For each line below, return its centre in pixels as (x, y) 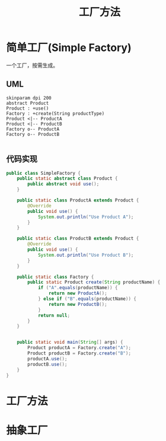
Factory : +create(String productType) (55, 113)
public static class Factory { (55, 277)
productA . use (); (47, 359)
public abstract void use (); (63, 184)
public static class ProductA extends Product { (78, 200)
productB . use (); (47, 364)
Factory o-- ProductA (33, 129)
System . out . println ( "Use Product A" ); (86, 217)
